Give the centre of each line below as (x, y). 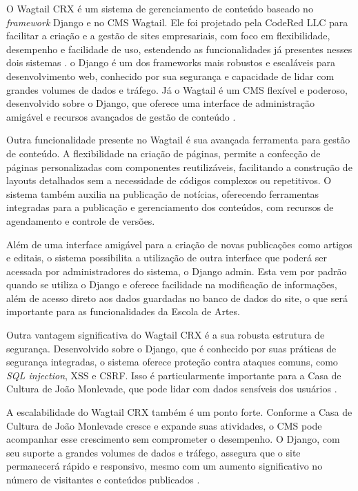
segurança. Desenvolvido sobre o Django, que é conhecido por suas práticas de (171, 348)
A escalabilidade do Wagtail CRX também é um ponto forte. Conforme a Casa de (179, 412)
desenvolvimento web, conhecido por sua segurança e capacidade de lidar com (170, 76)
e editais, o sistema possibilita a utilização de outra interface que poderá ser (167, 258)
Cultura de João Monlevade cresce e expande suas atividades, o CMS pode (164, 425)
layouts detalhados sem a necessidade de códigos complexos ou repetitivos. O (169, 180)
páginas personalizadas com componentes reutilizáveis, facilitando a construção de (179, 167)
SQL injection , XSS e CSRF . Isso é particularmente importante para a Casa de (174, 375)
